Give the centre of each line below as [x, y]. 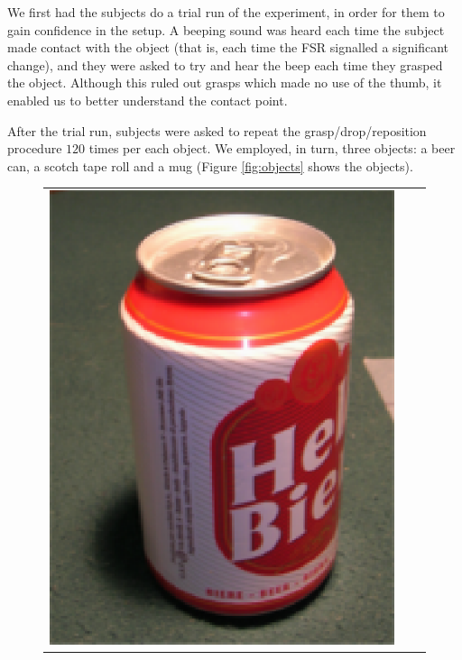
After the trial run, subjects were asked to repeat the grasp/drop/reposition [217, 130]
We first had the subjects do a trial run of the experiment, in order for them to [226, 12]
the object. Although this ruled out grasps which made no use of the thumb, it [225, 82]
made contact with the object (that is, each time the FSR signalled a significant [228, 47]
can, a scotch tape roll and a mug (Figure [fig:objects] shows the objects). [210, 165]
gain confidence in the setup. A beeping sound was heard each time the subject [226, 29]
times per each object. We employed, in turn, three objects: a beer [272, 148]
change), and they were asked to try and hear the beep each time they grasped [225, 64]
